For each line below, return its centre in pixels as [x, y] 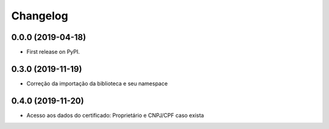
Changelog [40, 16]
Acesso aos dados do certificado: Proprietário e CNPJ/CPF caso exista [115, 115]
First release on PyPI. [53, 52]
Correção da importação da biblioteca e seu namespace [97, 83]
